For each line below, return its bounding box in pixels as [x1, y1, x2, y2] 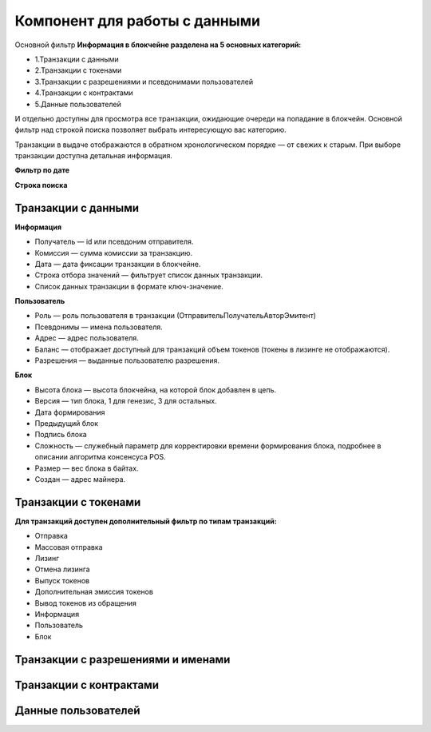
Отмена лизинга [34, 564, 91, 575]
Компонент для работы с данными [14, 12, 261, 30]
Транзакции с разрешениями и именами [14, 652, 231, 666]
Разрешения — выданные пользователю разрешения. [34, 356, 219, 365]
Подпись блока [34, 430, 87, 440]
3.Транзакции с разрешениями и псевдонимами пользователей [34, 77, 254, 86]
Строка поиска [14, 180, 68, 189]
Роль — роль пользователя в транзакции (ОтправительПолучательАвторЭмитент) [34, 311, 317, 320]
